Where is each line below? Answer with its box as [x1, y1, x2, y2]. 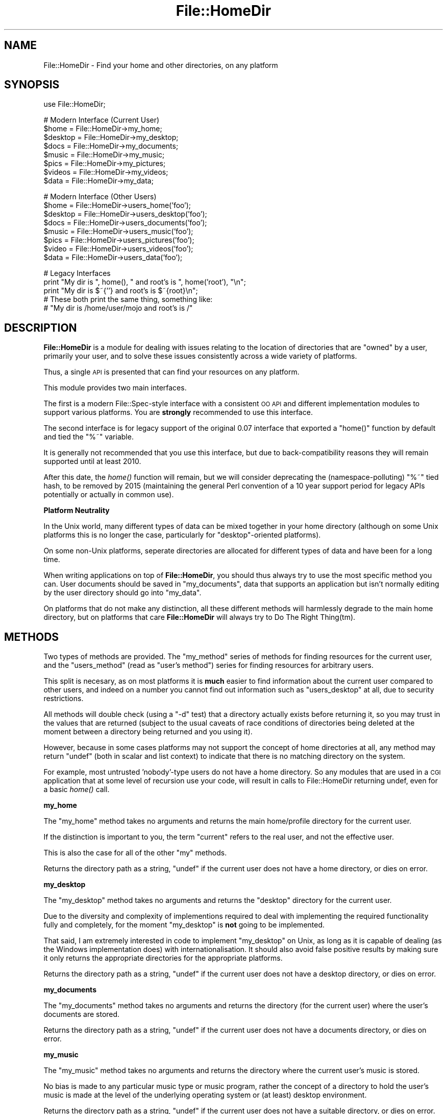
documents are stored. [43, 1010, 120, 1019]
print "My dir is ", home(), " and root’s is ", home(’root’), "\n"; [43, 277, 246, 287]
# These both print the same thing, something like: [43, 295, 213, 304]
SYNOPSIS [4, 78, 60, 91]
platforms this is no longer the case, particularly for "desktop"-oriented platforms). [43, 530, 321, 540]
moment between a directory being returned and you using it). [43, 727, 253, 736]
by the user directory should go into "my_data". [43, 588, 202, 597]
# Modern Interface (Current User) [43, 115, 160, 125]
